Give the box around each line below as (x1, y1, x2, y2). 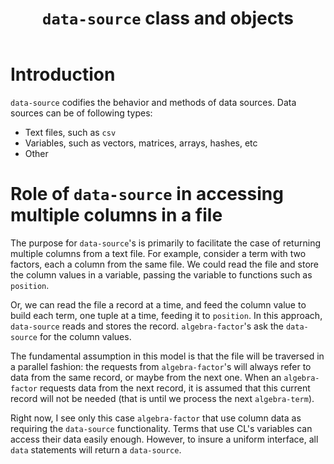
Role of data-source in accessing (10, 183, 284, 206)
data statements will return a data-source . (10, 443, 182, 456)
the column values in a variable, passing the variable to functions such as (10, 268, 313, 281)
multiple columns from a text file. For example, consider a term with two (10, 247, 307, 259)
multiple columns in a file (10, 204, 223, 227)
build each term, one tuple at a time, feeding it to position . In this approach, (10, 309, 323, 321)
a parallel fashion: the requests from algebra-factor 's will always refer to (10, 360, 312, 372)
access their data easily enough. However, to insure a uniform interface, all (10, 433, 319, 445)
